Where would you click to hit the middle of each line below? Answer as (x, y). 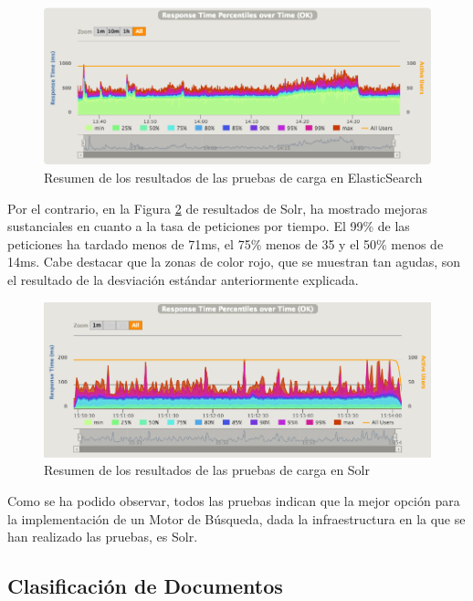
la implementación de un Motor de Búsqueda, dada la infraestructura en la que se (236, 518)
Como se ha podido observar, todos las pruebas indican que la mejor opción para (234, 500)
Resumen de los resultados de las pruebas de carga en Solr (207, 470)
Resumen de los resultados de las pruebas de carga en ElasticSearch (233, 178)
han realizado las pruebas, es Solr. (103, 537)
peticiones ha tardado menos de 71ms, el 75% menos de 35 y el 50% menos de (226, 243)
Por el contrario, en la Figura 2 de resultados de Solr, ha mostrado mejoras (217, 208)
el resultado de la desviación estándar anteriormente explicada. (183, 280)
